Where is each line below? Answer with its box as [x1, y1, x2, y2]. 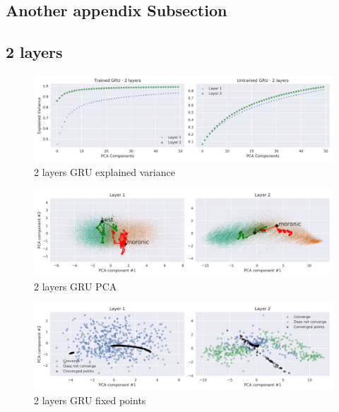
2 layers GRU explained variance [34, 164, 175, 179]
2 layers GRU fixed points [34, 393, 146, 408]
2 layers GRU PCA [34, 278, 117, 293]
